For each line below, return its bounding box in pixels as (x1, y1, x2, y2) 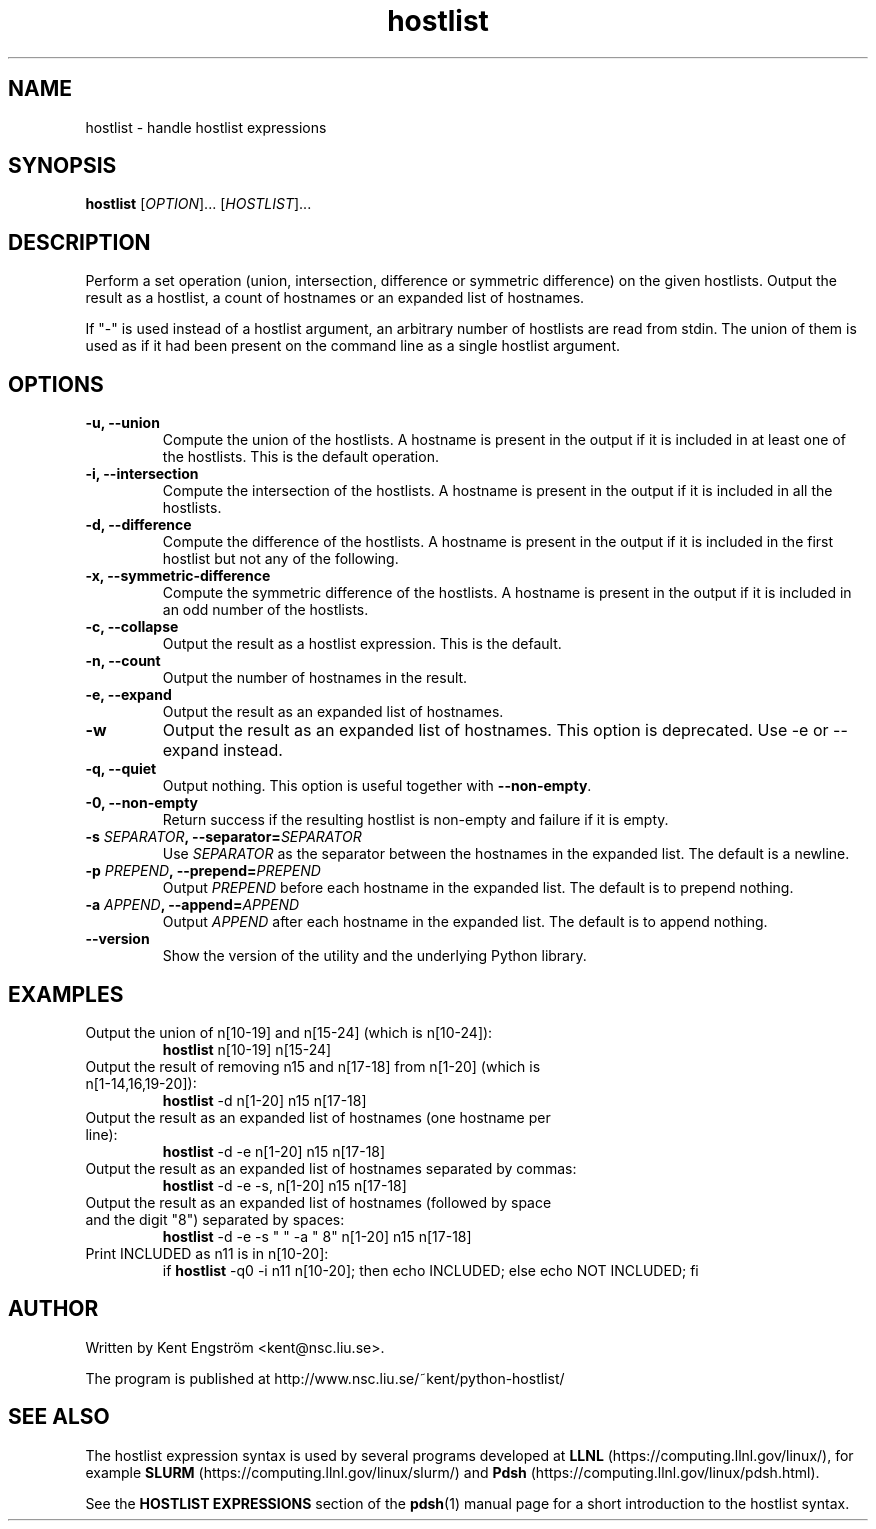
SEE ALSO (8, 1404, 110, 1430)
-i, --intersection (85, 465, 199, 483)
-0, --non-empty (85, 794, 198, 812)
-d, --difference (85, 516, 192, 534)
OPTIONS (8, 371, 104, 397)
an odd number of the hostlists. (162, 601, 369, 619)
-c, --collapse (85, 618, 179, 636)
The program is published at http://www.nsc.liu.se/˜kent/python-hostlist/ (85, 1369, 565, 1387)
